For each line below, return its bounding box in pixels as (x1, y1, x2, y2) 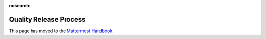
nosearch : (9, 3, 31, 8)
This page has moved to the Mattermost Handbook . (9, 28, 114, 34)
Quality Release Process (9, 15, 86, 24)
